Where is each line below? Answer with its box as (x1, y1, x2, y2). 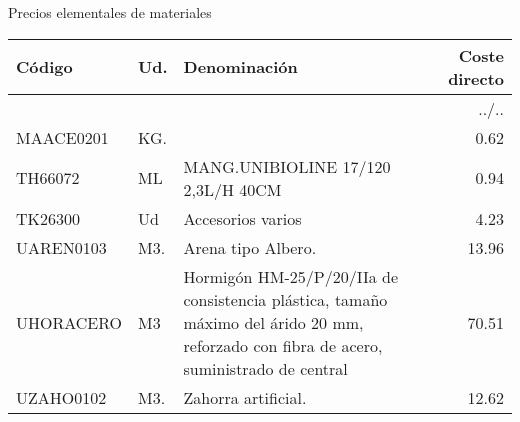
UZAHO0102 (16, 385, 107, 409)
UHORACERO (16, 310, 123, 334)
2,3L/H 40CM (183, 177, 282, 201)
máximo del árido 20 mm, (183, 310, 364, 334)
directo (448, 66, 504, 90)
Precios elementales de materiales (8, 2, 212, 22)
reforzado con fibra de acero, (183, 333, 383, 357)
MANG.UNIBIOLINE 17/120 (183, 154, 391, 178)
